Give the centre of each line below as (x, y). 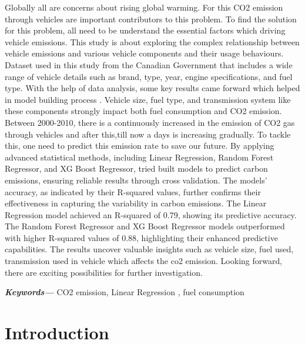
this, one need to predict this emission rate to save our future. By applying (140, 146)
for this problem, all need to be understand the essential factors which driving (145, 30)
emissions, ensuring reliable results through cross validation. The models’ (136, 180)
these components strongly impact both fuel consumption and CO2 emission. (143, 111)
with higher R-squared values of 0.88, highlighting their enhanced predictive (141, 237)
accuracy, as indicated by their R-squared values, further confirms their (133, 191)
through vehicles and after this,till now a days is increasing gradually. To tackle (148, 134)
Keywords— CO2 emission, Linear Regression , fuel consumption (125, 292)
